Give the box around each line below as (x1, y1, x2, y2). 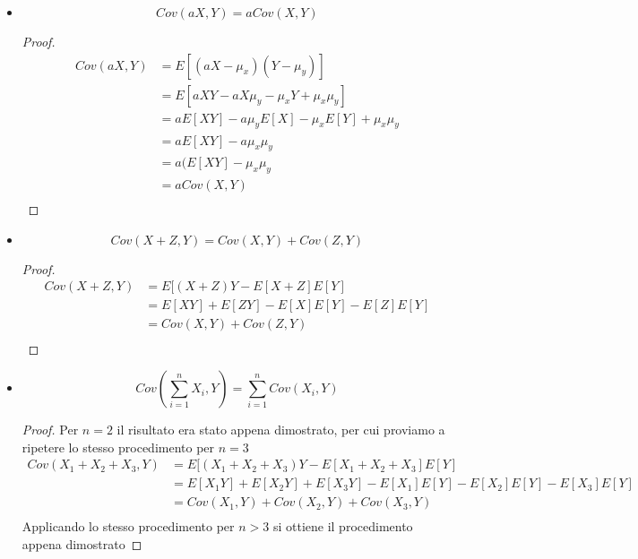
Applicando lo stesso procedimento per (22, 517, 235, 536)
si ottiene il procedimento (272, 517, 413, 536)
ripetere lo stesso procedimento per (22, 437, 215, 456)
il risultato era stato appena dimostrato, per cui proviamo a (116, 420, 445, 439)
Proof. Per (22, 420, 79, 439)
